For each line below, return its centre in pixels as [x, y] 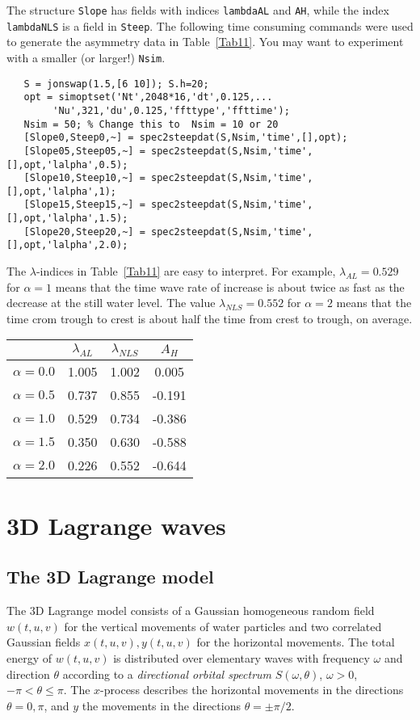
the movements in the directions [161, 705]
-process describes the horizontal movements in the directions [252, 690]
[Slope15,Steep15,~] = [84, 205]
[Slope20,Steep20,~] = [84, 232]
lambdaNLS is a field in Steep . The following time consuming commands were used [210, 25]
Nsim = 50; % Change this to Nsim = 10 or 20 [151, 124]
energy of [29, 658]
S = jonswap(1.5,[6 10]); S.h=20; [116, 84]
